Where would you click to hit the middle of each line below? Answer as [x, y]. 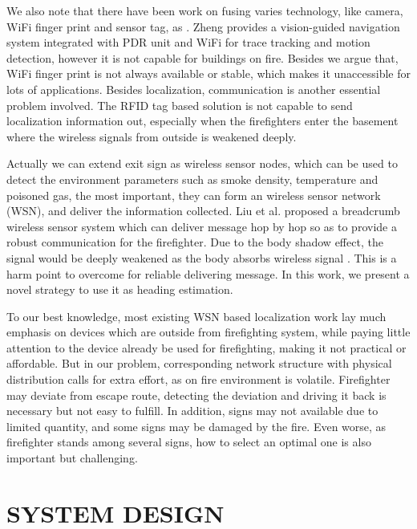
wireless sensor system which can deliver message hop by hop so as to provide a [202, 226]
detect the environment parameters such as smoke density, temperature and [192, 179]
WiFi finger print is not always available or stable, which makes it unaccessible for [209, 73]
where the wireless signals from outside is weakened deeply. [152, 136]
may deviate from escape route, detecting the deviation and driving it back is [196, 395]
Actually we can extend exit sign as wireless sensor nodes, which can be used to [202, 163]
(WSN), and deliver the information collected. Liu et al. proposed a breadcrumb [203, 211]
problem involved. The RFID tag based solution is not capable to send [180, 105]
